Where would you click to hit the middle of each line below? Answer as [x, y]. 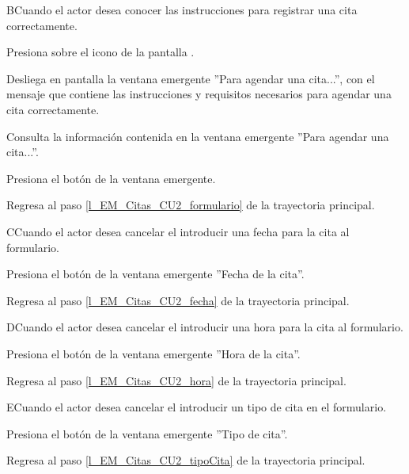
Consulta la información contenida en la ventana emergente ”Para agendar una [198, 136]
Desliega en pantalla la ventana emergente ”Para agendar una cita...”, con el [191, 78]
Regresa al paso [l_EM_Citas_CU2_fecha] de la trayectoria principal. [178, 300]
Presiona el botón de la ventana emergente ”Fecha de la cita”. [155, 274]
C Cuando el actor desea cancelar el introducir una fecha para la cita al [178, 231]
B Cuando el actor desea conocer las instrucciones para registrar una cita [182, 10]
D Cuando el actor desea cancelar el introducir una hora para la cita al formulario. [205, 327]
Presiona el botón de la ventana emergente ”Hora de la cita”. [153, 353]
